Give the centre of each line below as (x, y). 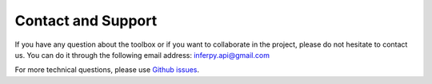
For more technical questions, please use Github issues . (107, 70)
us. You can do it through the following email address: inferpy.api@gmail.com (142, 55)
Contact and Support (86, 21)
